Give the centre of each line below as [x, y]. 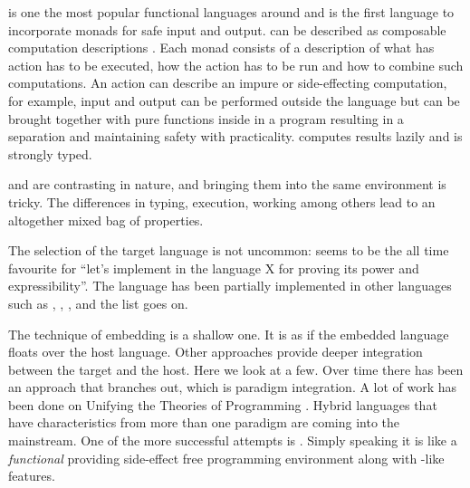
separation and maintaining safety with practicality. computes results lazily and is [235, 136]
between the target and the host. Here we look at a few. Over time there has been [236, 369]
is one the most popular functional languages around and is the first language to [231, 12]
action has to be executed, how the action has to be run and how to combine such [236, 65]
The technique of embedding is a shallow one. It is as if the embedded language [229, 334]
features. [32, 476]
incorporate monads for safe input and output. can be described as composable [227, 29]
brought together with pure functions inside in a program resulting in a [206, 118]
